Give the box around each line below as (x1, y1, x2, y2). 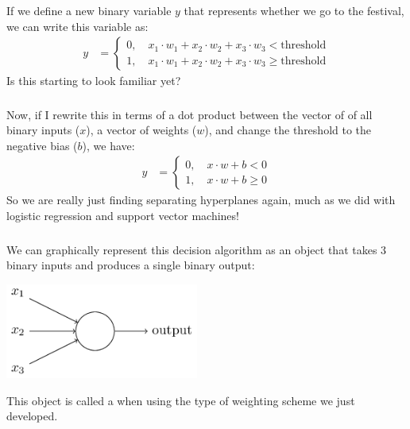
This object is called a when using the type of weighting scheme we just (6, 392, 355, 408)
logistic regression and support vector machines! (6, 207, 239, 224)
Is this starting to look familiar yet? (6, 72, 181, 89)
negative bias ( (6, 137, 78, 153)
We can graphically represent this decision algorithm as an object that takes (6, 241, 377, 257)
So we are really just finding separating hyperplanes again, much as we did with (6, 191, 396, 208)
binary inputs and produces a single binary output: (6, 257, 255, 273)
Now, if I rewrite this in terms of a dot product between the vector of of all (6, 106, 373, 122)
